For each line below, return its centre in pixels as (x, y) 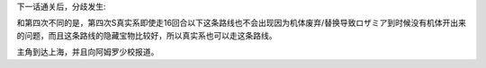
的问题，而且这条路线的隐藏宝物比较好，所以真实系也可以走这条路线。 (147, 35)
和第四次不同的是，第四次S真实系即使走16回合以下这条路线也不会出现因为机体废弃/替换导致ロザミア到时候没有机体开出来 (242, 23)
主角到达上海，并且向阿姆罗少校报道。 (88, 52)
